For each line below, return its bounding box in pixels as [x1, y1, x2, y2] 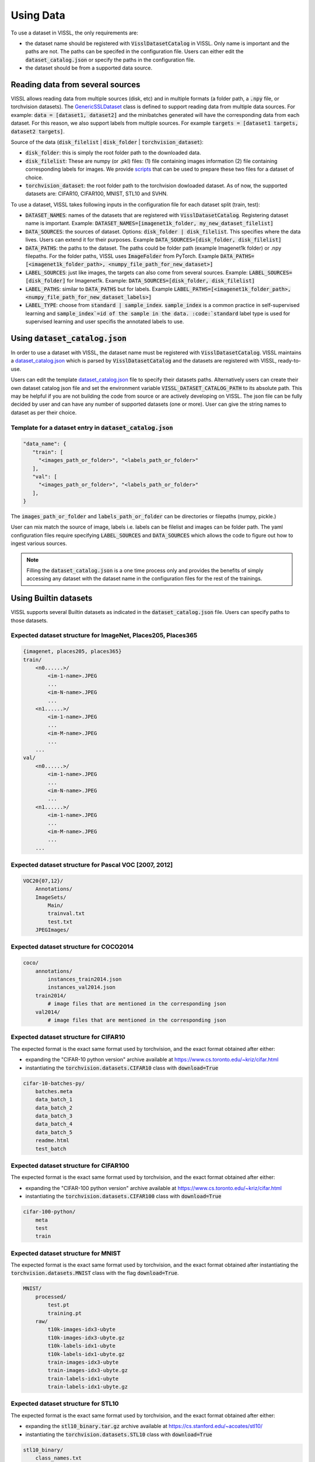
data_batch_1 [35, 1096, 73, 1103]
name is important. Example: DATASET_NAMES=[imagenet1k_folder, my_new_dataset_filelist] [25, 220, 274, 227]
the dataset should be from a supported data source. [25, 64, 153, 71]
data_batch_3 [35, 1113, 73, 1119]
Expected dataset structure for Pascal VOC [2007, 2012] [10, 861, 173, 868]
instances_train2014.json [47, 976, 122, 982]
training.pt [47, 1310, 82, 1316]
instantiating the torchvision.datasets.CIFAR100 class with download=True [25, 1193, 222, 1200]
